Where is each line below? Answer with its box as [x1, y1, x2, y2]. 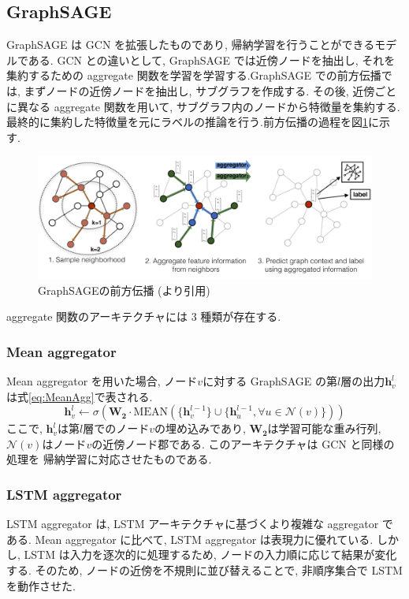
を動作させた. [6, 577, 76, 593]
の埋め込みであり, [154, 420, 246, 437]
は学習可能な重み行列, [267, 420, 381, 437]
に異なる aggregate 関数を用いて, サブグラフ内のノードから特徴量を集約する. [6, 98, 400, 114]
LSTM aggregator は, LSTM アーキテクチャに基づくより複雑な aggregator [6, 515, 379, 532]
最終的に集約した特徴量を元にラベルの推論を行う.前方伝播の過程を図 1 [6, 113, 368, 130]
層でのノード [83, 420, 150, 437]
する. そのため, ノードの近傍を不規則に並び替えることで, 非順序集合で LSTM [6, 562, 403, 579]
